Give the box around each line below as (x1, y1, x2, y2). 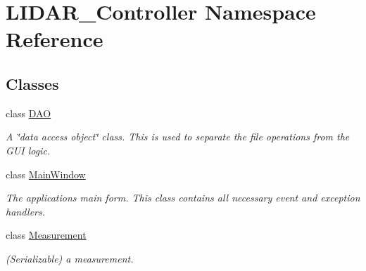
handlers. (6, 204, 45, 218)
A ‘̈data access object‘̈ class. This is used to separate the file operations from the (6, 129, 350, 144)
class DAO (6, 105, 51, 120)
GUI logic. (6, 143, 51, 157)
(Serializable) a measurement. (6, 251, 134, 265)
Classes (6, 72, 59, 94)
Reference (6, 25, 103, 53)
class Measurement (6, 227, 87, 242)
